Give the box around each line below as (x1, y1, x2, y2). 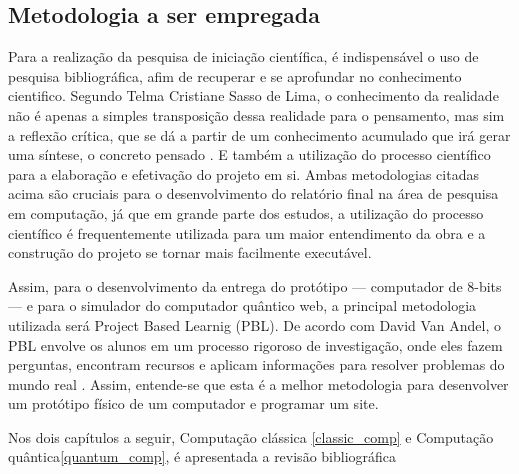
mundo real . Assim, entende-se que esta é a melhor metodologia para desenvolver (8, 373, 509, 394)
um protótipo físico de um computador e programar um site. (8, 393, 379, 414)
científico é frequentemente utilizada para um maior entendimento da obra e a (8, 222, 486, 243)
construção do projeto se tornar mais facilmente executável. (8, 242, 372, 263)
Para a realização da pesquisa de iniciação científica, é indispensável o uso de (8, 46, 479, 67)
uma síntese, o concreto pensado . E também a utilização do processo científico (8, 144, 491, 165)
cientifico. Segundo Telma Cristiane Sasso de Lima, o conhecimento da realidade (8, 85, 499, 106)
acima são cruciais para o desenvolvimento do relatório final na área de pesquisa (8, 183, 499, 204)
